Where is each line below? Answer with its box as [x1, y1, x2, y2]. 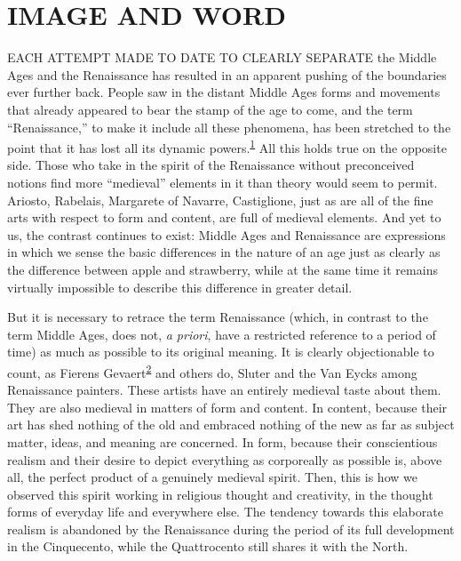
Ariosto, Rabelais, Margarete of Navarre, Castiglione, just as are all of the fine [7, 190, 433, 209]
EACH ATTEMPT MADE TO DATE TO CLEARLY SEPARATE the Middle [7, 48, 437, 67]
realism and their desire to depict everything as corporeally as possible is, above [7, 450, 442, 469]
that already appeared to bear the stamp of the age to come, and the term [7, 100, 413, 118]
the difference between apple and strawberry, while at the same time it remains [7, 260, 438, 278]
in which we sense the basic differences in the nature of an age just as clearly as [7, 243, 441, 261]
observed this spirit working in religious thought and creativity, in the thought [7, 485, 433, 503]
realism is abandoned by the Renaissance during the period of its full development [7, 519, 455, 538]
